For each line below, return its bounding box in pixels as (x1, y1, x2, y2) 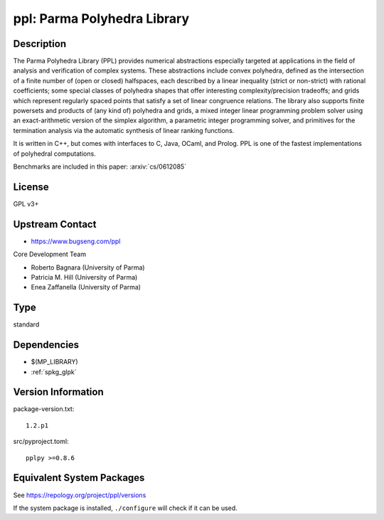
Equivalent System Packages (13, 472, 145, 484)
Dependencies (13, 339, 80, 351)
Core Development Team (13, 250, 87, 259)
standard (13, 320, 40, 329)
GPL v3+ (13, 199, 39, 208)
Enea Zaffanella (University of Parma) (31, 283, 142, 292)
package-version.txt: (13, 405, 75, 413)
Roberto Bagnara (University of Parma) (31, 263, 145, 272)
